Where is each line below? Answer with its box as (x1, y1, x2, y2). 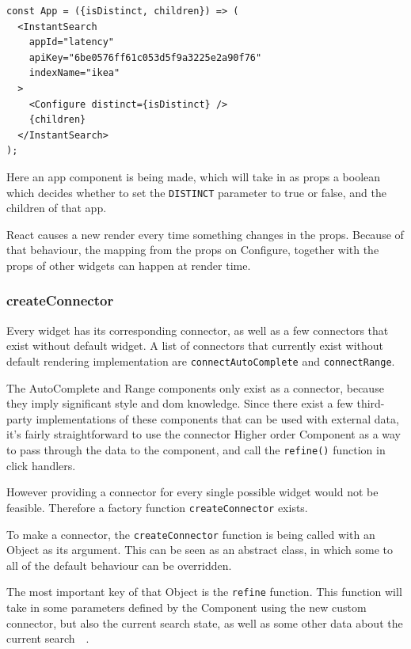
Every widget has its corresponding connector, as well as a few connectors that (6, 321, 389, 338)
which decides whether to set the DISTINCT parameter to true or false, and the (6, 184, 387, 200)
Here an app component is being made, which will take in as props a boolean (6, 168, 381, 184)
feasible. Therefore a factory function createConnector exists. (6, 499, 308, 515)
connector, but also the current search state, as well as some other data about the (6, 614, 403, 631)
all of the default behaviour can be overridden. (6, 556, 232, 573)
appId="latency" (29, 36, 115, 48)
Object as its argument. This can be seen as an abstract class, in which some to (6, 541, 393, 558)
